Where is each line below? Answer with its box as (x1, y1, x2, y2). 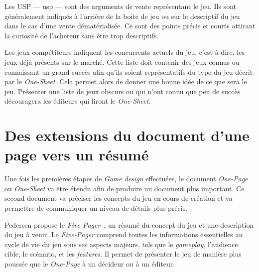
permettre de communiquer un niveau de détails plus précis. (4, 203, 188, 213)
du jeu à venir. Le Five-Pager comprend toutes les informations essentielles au (4, 229, 243, 240)
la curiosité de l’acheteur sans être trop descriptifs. (4, 30, 159, 40)
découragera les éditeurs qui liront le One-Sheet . (4, 96, 151, 106)
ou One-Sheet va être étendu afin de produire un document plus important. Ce (4, 183, 245, 193)
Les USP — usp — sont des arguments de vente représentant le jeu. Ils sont (4, 1, 237, 11)
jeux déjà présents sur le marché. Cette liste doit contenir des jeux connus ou (4, 56, 240, 67)
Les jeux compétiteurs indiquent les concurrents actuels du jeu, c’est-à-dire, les (4, 47, 245, 57)
